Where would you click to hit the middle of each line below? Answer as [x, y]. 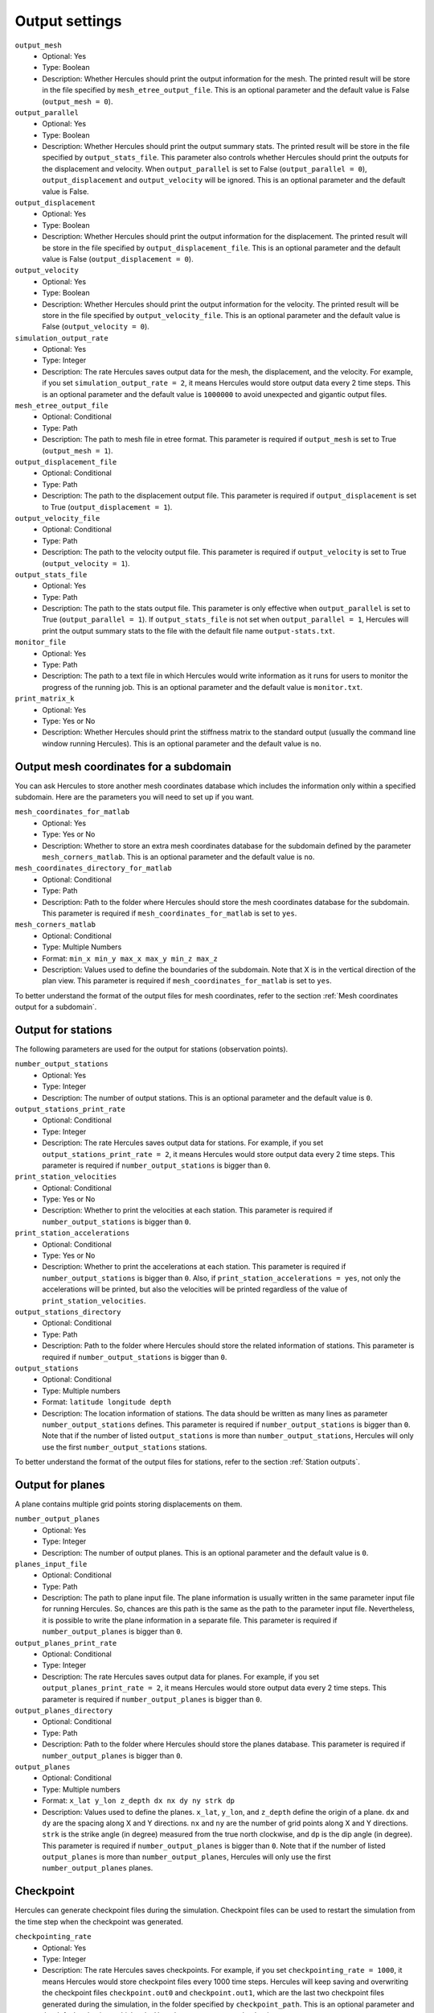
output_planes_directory [63, 1711]
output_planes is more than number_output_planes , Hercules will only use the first [186, 1857]
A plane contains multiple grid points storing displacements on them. [129, 1504]
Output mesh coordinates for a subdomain [123, 766]
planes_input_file [51, 1564]
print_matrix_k [45, 699]
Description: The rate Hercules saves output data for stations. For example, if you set [183, 1143]
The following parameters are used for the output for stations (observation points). [151, 1049]
